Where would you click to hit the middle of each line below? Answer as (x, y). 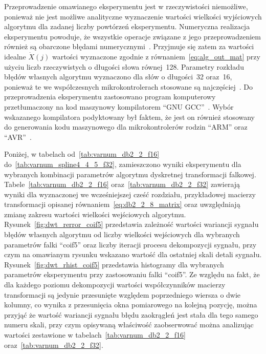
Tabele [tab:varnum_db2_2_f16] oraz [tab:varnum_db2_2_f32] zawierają (122, 184)
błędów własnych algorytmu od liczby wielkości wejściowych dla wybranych (122, 234)
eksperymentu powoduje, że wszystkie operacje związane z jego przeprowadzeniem (132, 36)
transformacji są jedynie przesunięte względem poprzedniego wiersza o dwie (123, 294)
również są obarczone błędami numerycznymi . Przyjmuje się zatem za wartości (129, 46)
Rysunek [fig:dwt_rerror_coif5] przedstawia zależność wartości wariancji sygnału (131, 224)
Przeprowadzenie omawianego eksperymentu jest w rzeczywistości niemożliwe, (126, 6)
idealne (15, 56)
